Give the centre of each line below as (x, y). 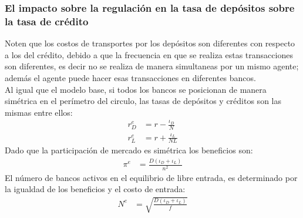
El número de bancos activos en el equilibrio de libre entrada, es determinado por (151, 177)
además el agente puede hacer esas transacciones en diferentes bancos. (130, 77)
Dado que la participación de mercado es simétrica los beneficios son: (129, 150)
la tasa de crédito (47, 21)
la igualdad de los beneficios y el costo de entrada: (95, 189)
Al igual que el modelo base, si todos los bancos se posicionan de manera (136, 89)
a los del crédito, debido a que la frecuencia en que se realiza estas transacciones (149, 54)
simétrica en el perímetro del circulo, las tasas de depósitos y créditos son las (143, 101)
